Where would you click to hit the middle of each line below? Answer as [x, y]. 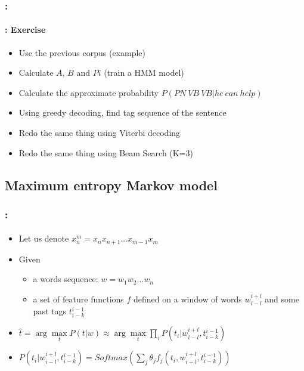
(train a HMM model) [144, 72]
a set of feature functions [78, 299]
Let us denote [44, 238]
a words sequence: [66, 279]
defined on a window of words [188, 299]
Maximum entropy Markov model [111, 185]
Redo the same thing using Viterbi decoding [100, 133]
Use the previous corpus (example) [82, 52]
